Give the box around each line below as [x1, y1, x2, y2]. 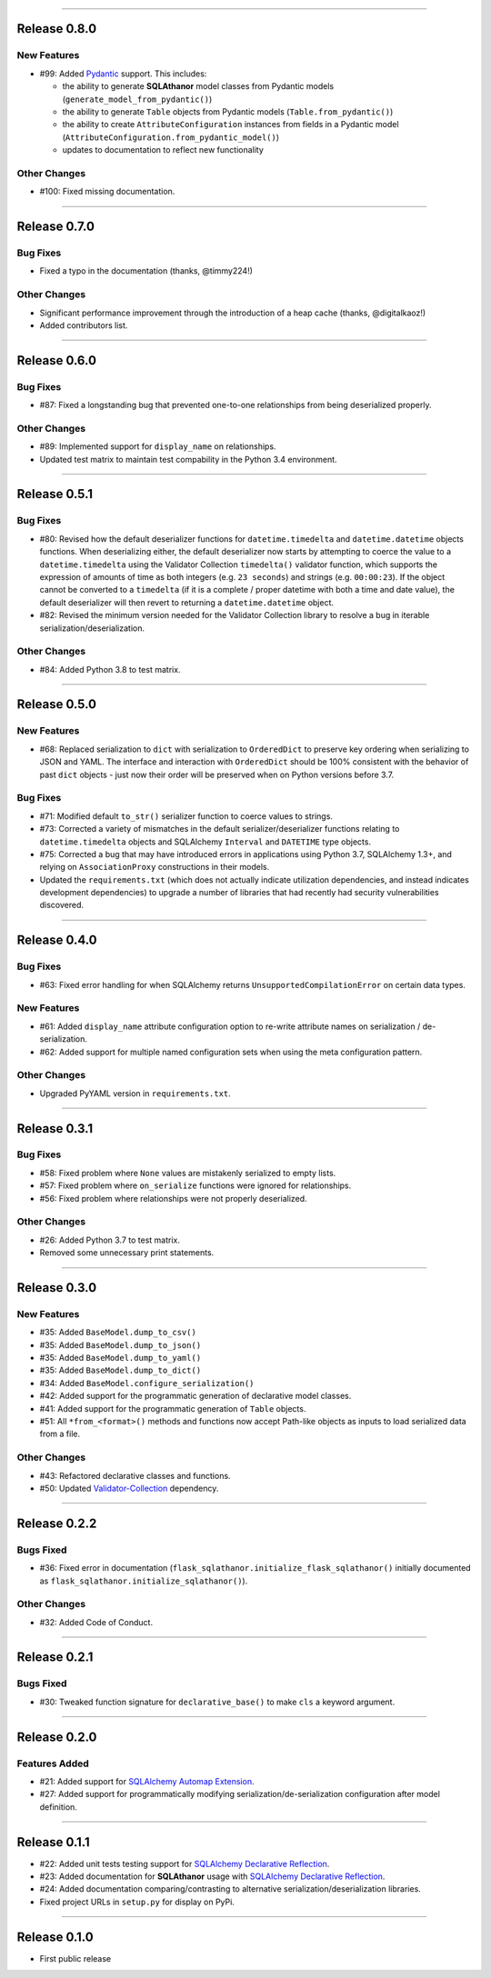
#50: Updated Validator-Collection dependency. [39, 1483, 219, 1493]
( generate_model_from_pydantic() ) [62, 94, 213, 105]
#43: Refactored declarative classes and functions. [39, 1470, 231, 1481]
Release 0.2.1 [16, 1650, 94, 1665]
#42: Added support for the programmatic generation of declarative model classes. [39, 1391, 352, 1402]
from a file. [39, 1428, 81, 1440]
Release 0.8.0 [16, 21, 97, 36]
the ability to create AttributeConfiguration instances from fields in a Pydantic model [62, 119, 399, 130]
